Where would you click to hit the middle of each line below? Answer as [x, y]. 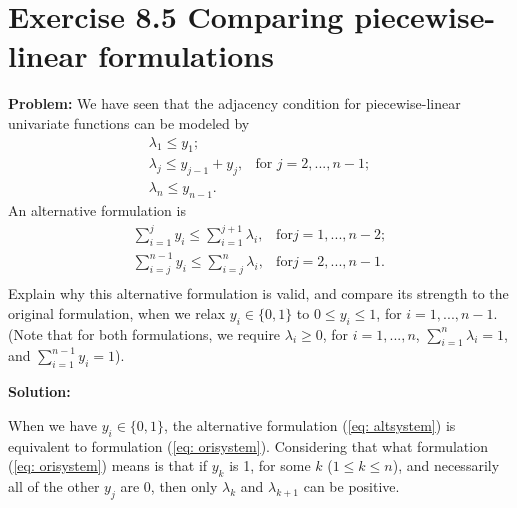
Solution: [39, 391]
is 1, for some [270, 465]
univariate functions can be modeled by [129, 122]
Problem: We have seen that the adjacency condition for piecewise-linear [234, 103]
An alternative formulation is [97, 209]
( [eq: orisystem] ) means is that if [108, 465]
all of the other [54, 486]
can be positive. [351, 486]
